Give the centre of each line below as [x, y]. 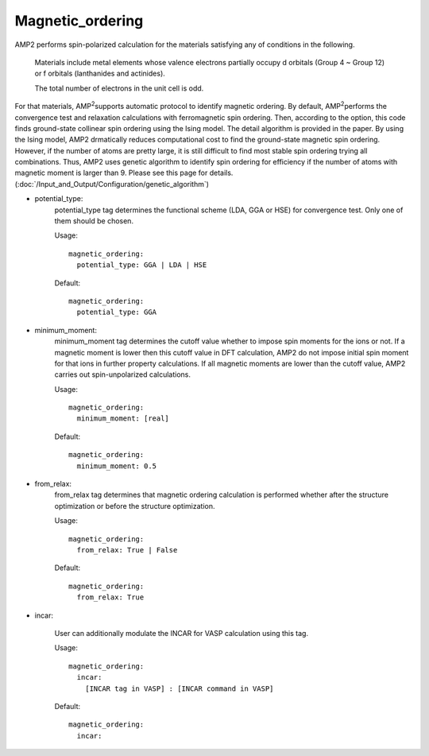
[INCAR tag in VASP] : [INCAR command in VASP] [179, 688]
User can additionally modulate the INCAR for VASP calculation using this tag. [182, 633]
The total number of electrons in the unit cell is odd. [119, 88]
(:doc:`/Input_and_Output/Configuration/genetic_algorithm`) [112, 184]
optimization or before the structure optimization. [135, 506]
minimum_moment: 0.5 [117, 466]
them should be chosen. [94, 221]
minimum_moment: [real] [123, 419]
